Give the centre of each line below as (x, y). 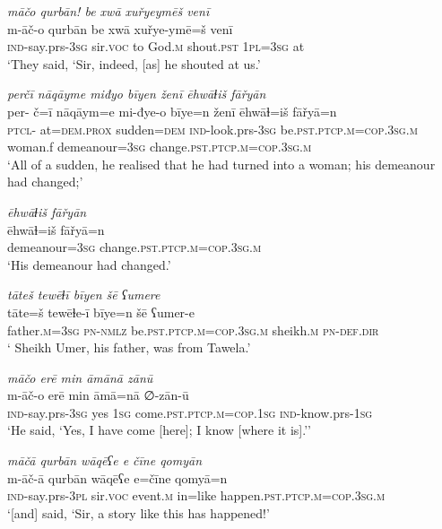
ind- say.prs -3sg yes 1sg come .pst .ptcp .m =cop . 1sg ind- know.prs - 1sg (190, 412)
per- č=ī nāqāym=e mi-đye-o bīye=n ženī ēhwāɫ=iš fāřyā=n (172, 111)
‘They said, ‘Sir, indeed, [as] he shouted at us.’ (134, 63)
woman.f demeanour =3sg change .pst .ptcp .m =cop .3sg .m (160, 147)
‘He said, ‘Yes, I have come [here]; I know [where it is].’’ (159, 430)
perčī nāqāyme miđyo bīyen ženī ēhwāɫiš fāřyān (137, 94)
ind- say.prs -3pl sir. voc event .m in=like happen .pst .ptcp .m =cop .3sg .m (196, 495)
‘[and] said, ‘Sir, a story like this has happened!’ (139, 512)
